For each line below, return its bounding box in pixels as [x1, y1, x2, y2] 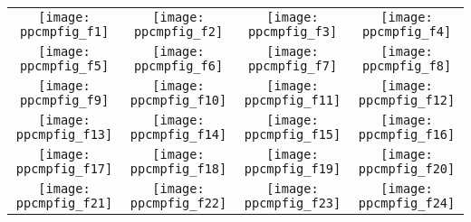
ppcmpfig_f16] [358, 127, 456, 142]
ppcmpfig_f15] [244, 127, 341, 142]
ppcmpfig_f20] [358, 162, 456, 176]
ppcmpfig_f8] [361, 59, 452, 73]
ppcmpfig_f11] [244, 93, 341, 107]
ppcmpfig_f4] [361, 24, 452, 39]
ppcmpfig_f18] [130, 162, 227, 176]
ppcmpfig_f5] [19, 59, 110, 73]
